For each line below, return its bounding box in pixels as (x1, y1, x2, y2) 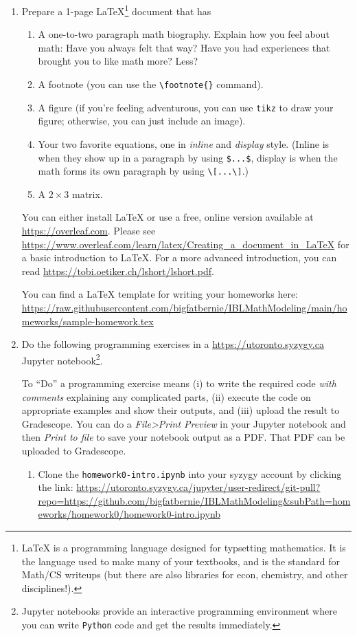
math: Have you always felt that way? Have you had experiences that (38, 40, 330, 54)
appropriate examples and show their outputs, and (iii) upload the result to (21, 403, 340, 417)
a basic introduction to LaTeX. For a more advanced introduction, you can (21, 250, 337, 265)
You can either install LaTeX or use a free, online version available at (21, 210, 314, 224)
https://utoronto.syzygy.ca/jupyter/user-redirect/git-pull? (76, 480, 321, 494)
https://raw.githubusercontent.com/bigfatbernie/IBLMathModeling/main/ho (21, 300, 347, 314)
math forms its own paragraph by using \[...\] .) (38, 164, 249, 178)
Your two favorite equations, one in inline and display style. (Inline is (38, 136, 330, 151)
